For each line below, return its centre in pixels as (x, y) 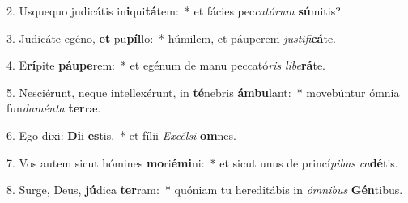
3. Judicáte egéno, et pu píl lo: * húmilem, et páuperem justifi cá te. (172, 38)
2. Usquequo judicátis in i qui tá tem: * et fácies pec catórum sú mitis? (174, 11)
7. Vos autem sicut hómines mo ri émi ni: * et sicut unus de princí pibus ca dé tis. (202, 162)
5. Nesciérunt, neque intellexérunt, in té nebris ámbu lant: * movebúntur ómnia (203, 92)
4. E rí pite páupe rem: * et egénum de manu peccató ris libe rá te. (166, 65)
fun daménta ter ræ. (54, 108)
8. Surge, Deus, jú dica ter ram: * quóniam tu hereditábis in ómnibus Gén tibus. (205, 190)
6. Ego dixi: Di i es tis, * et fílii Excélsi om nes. (121, 135)
